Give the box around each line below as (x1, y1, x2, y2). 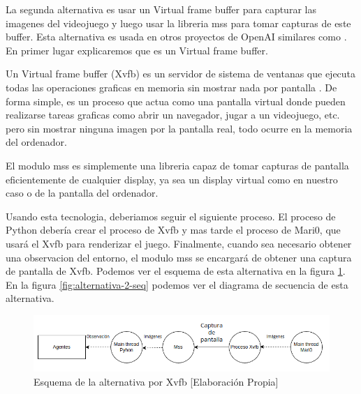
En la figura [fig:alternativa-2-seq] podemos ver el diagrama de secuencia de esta (6, 277, 348, 291)
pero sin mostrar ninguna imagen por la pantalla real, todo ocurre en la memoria (6, 121, 353, 135)
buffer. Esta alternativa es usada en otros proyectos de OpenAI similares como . (6, 29, 347, 44)
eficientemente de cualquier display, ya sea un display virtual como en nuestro (6, 172, 338, 186)
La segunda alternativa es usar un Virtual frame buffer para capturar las (6, 2, 316, 16)
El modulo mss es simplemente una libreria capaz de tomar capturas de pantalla (6, 158, 349, 172)
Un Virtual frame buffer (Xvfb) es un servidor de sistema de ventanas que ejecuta (6, 66, 356, 81)
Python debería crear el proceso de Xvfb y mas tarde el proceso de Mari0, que (6, 222, 341, 237)
